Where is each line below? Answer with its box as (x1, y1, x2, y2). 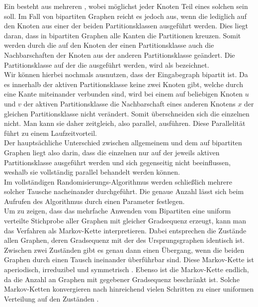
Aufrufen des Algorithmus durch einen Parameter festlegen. (4, 196, 185, 206)
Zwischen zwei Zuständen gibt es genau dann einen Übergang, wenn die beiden (4, 244, 245, 255)
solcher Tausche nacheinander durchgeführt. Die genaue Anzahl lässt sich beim (4, 186, 244, 197)
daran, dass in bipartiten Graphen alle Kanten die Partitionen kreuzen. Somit (4, 30, 241, 40)
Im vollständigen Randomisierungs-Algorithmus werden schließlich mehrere (4, 176, 232, 187)
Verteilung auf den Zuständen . (4, 293, 99, 304)
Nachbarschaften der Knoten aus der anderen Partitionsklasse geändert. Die (4, 49, 235, 60)
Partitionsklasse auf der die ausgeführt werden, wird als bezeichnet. (4, 59, 209, 70)
